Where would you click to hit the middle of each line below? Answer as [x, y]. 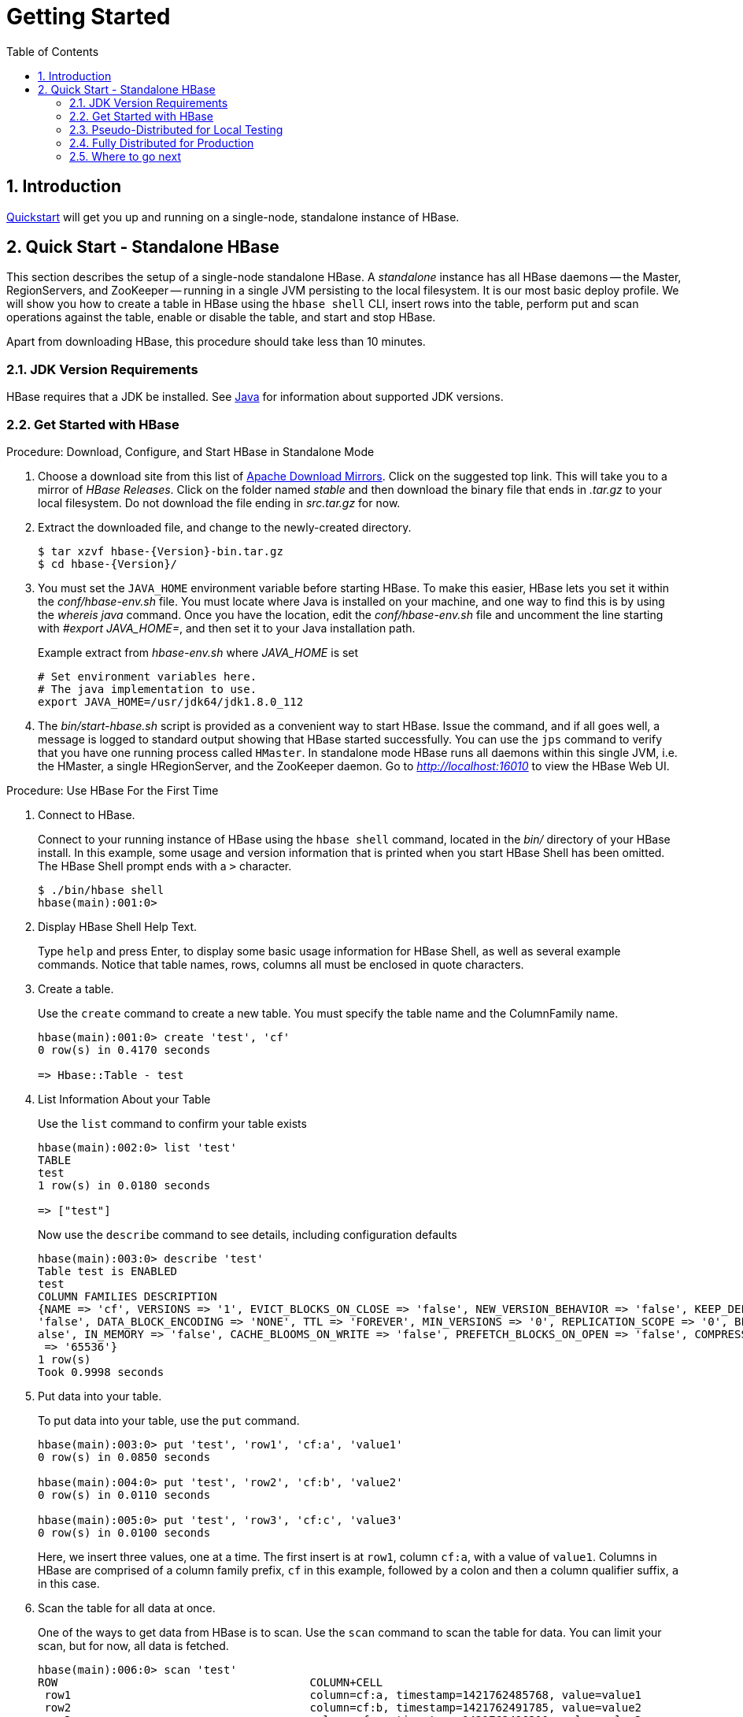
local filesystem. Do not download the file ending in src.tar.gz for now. [219, 502]
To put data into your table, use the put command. [169, 1420]
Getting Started [89, 17]
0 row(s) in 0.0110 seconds [124, 1494]
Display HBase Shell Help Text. [118, 926]
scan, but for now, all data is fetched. [133, 1645]
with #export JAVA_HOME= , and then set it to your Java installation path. [227, 628]
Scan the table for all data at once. [127, 1608]
